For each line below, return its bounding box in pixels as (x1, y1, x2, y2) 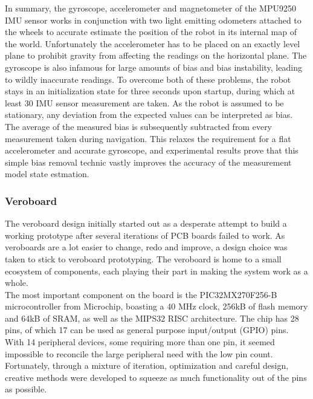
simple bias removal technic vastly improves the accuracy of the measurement (5, 155, 292, 168)
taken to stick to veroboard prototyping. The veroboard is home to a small (5, 252, 282, 265)
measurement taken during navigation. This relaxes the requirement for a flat (5, 132, 291, 144)
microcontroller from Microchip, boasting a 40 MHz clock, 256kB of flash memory (5, 300, 308, 313)
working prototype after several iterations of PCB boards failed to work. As (5, 229, 285, 241)
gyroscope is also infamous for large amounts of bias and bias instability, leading (5, 60, 302, 73)
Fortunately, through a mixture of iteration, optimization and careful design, (5, 359, 289, 372)
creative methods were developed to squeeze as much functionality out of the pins (5, 371, 307, 383)
